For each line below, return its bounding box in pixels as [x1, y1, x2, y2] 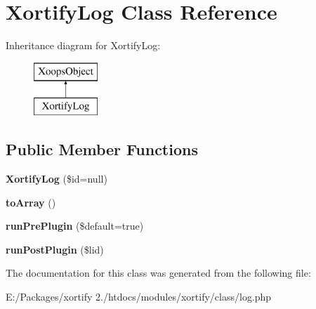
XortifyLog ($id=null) [6, 171, 107, 186]
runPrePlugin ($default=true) [6, 218, 144, 233]
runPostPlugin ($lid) [6, 242, 104, 256]
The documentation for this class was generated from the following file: [6, 265, 311, 280]
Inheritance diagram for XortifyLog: [6, 38, 161, 53]
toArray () [6, 195, 56, 209]
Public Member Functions [6, 138, 198, 160]
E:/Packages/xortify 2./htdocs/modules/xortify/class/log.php [6, 289, 272, 304]
